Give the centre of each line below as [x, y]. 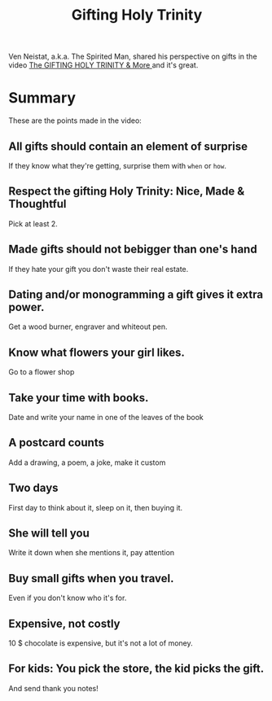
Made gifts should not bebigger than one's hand [133, 250]
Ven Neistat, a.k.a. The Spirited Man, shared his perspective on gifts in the [133, 57]
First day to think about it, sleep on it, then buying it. [96, 507]
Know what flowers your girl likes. [97, 352]
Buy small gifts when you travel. [91, 578]
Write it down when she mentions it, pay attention [92, 553]
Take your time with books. [79, 398]
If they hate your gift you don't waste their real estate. [99, 269]
